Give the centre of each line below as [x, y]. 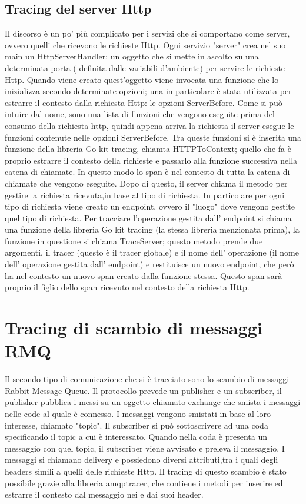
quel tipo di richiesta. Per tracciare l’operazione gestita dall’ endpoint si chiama [148, 218]
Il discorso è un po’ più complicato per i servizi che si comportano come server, [147, 33]
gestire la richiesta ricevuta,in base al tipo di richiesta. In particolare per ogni [145, 195]
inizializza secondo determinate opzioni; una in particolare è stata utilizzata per [148, 91]
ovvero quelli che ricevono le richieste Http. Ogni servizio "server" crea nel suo [145, 44]
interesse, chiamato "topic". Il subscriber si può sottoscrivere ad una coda [137, 425]
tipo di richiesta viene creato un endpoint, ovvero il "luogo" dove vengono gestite [150, 206]
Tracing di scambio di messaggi [134, 328]
